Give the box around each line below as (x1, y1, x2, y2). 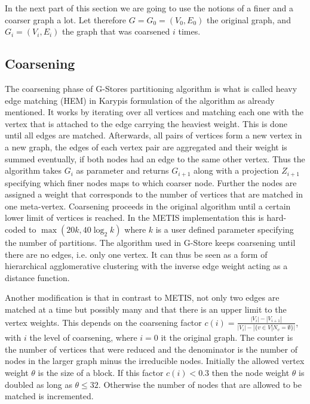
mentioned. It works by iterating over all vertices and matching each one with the (5, 106, 303, 118)
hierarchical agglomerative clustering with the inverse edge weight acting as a (5, 260, 288, 272)
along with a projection (194, 164, 279, 177)
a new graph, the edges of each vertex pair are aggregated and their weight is (5, 140, 287, 153)
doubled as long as (5, 378, 72, 390)
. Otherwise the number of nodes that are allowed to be (98, 378, 302, 390)
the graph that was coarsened (62, 25, 170, 38)
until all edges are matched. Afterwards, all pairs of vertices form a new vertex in (5, 129, 302, 141)
